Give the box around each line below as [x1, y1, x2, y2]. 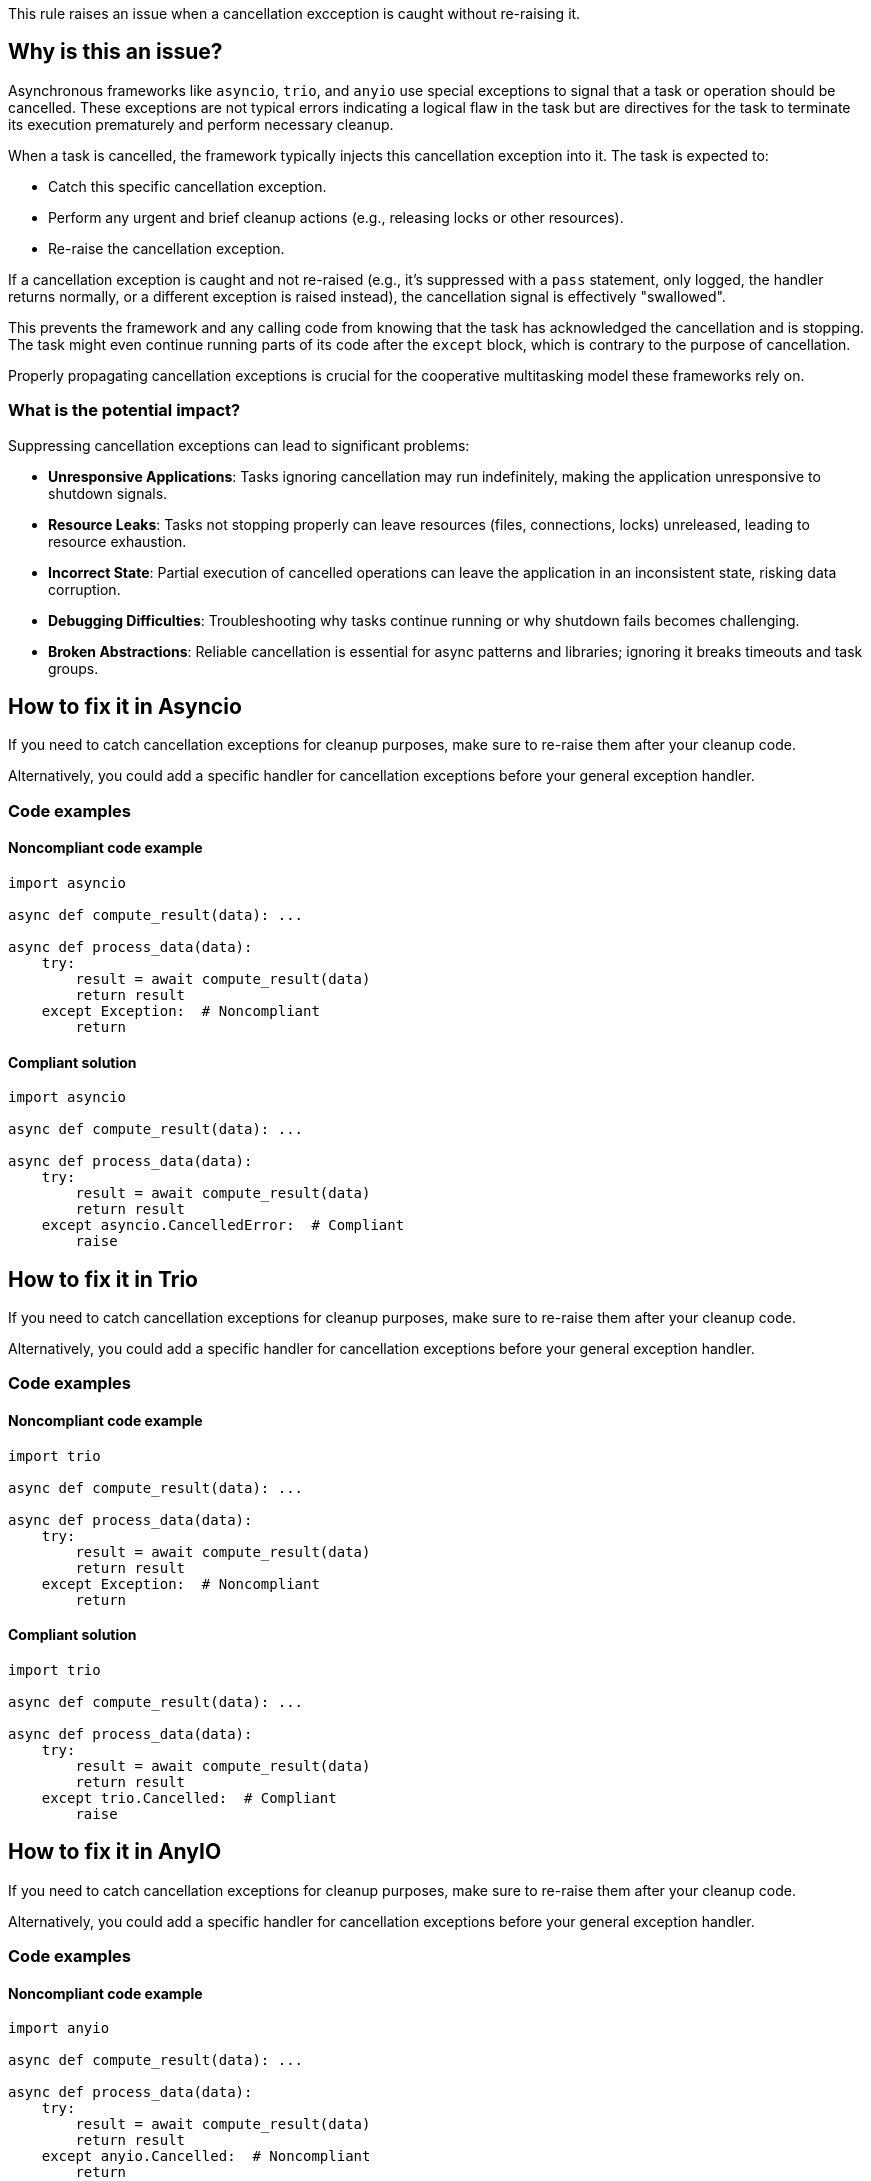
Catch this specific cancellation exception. [48, 177, 327, 195]
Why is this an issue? [8, 39, 223, 65]
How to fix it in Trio [8, 1266, 198, 1292]
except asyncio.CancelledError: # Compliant [41, 1217, 405, 1234]
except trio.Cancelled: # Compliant [41, 1789, 337, 1806]
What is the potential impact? [8, 400, 241, 421]
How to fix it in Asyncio [8, 694, 242, 720]
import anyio [8, 2020, 110, 2037]
